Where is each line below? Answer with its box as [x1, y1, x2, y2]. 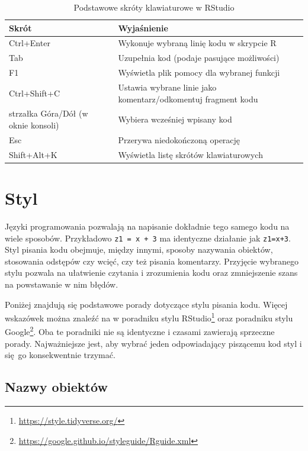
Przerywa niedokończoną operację [118, 133, 240, 146]
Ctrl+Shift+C [9, 86, 60, 99]
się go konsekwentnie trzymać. [5, 349, 115, 361]
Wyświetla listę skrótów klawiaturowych [118, 148, 263, 160]
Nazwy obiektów [5, 378, 108, 396]
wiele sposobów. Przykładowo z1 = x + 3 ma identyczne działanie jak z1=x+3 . [5, 231, 291, 244]
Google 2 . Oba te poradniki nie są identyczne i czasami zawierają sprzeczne [5, 324, 275, 338]
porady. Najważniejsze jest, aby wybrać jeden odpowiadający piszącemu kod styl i [5, 337, 302, 349]
